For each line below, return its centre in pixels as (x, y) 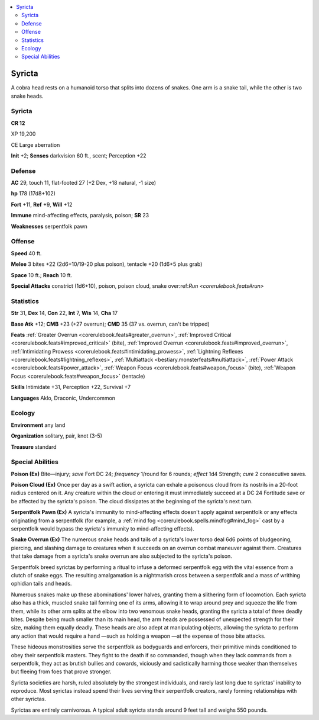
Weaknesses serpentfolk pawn (49, 226)
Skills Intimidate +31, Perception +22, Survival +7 (71, 387)
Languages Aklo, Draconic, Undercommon (63, 398)
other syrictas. (29, 699)
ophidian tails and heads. (41, 584)
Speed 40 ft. (26, 253)
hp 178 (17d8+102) (33, 194)
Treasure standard (34, 446)
